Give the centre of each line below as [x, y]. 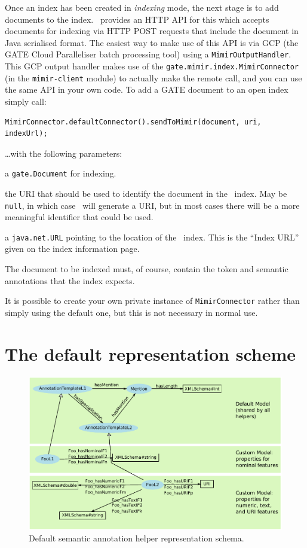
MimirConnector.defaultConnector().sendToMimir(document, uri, [133, 122]
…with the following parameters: [64, 153]
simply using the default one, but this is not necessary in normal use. [131, 312]
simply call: [26, 101]
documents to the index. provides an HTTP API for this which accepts [137, 19]
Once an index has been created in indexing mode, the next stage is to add [142, 7]
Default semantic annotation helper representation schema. [136, 538]
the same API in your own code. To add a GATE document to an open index [147, 89]
